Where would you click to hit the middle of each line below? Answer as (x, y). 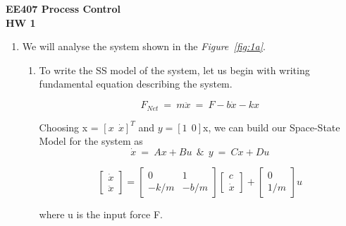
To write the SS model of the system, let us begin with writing (174, 70)
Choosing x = (69, 127)
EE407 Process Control (63, 8)
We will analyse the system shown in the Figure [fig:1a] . (144, 46)
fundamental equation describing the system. (136, 84)
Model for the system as (91, 141)
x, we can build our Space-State (272, 127)
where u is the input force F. (101, 214)
